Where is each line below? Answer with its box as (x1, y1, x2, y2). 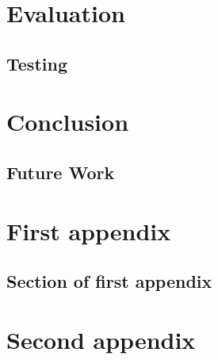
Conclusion (6, 105, 129, 138)
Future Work (6, 159, 115, 184)
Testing (6, 51, 67, 75)
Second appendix (6, 323, 196, 355)
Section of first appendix (6, 269, 212, 293)
